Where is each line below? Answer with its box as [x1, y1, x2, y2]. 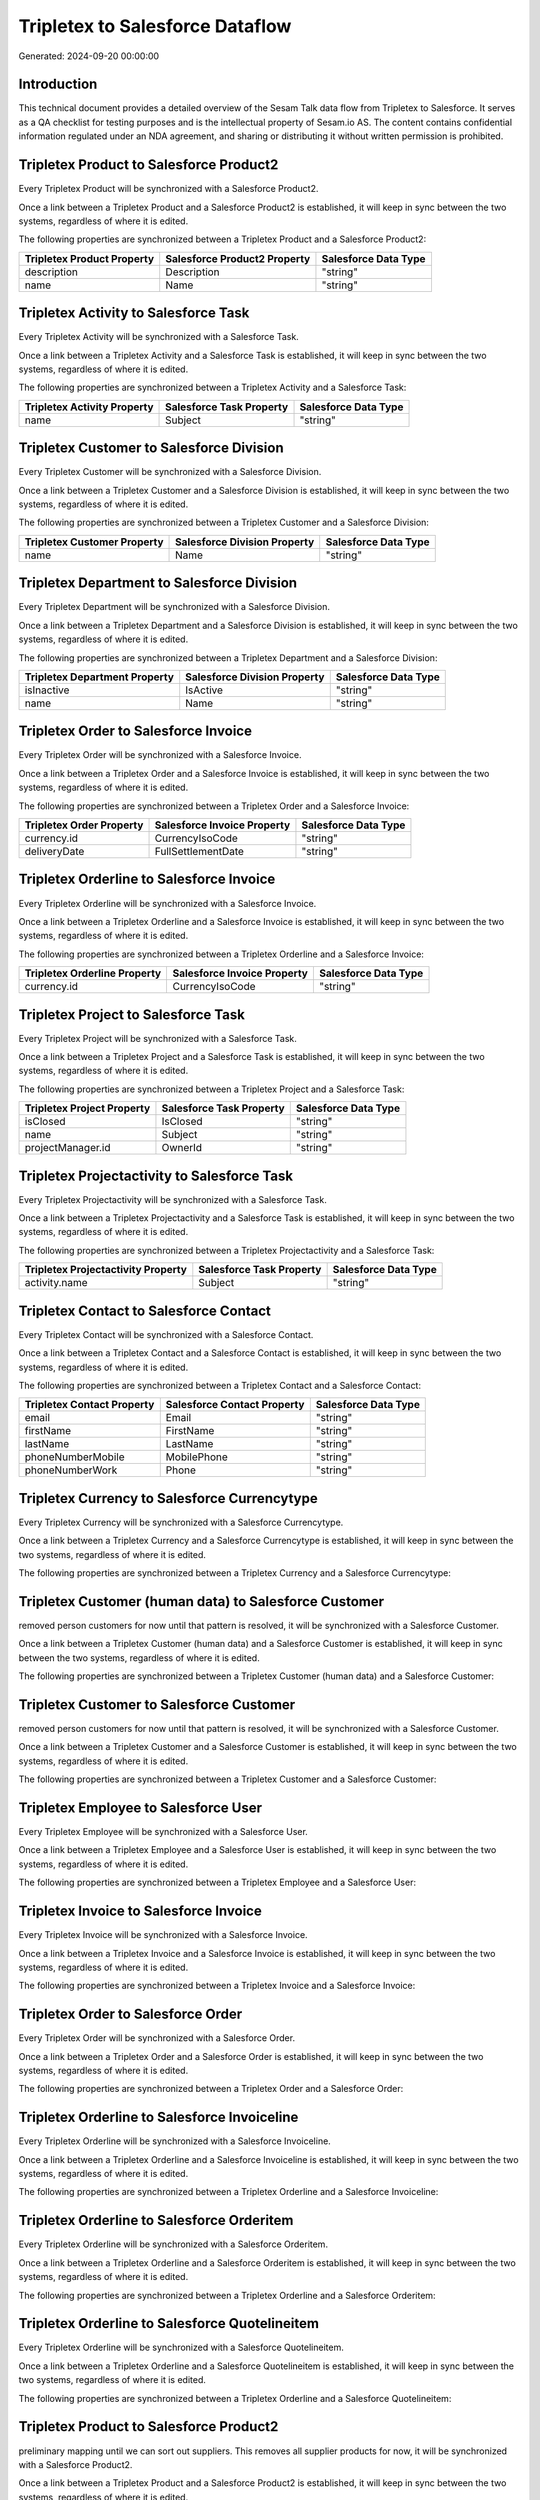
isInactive [24, 683, 70, 697]
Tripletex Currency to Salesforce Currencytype [18, 1490, 319, 1507]
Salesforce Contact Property [165, 1398, 305, 1412]
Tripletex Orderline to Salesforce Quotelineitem [18, 2315, 320, 2332]
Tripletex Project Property [24, 1101, 151, 1115]
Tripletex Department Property [24, 670, 175, 684]
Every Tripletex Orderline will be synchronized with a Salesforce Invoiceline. [18, 2135, 332, 2147]
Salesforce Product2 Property [165, 251, 311, 265]
